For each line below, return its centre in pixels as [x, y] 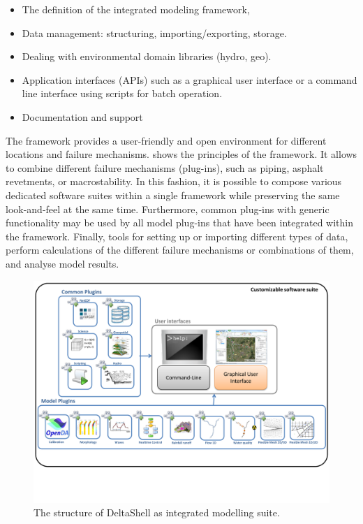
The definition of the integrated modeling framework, [136, 9]
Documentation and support [82, 116]
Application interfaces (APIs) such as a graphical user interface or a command [190, 79]
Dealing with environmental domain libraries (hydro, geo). [147, 56]
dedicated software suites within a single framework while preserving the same [173, 195]
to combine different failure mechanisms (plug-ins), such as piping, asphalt [165, 167]
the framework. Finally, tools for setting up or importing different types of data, [177, 236]
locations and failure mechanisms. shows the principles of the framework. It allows [181, 154]
